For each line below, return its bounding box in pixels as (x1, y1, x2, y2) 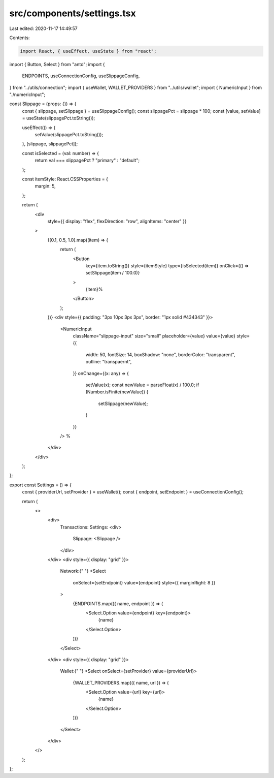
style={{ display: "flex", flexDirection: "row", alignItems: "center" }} (47, 218, 187, 224)
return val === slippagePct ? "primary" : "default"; (35, 158, 140, 164)
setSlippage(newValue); (98, 400, 148, 407)
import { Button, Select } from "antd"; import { (9, 61, 105, 67)
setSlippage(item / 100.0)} (85, 270, 140, 276)
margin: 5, (35, 183, 56, 189)
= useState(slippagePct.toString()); (22, 115, 95, 121)
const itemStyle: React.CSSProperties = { (22, 176, 109, 182)
